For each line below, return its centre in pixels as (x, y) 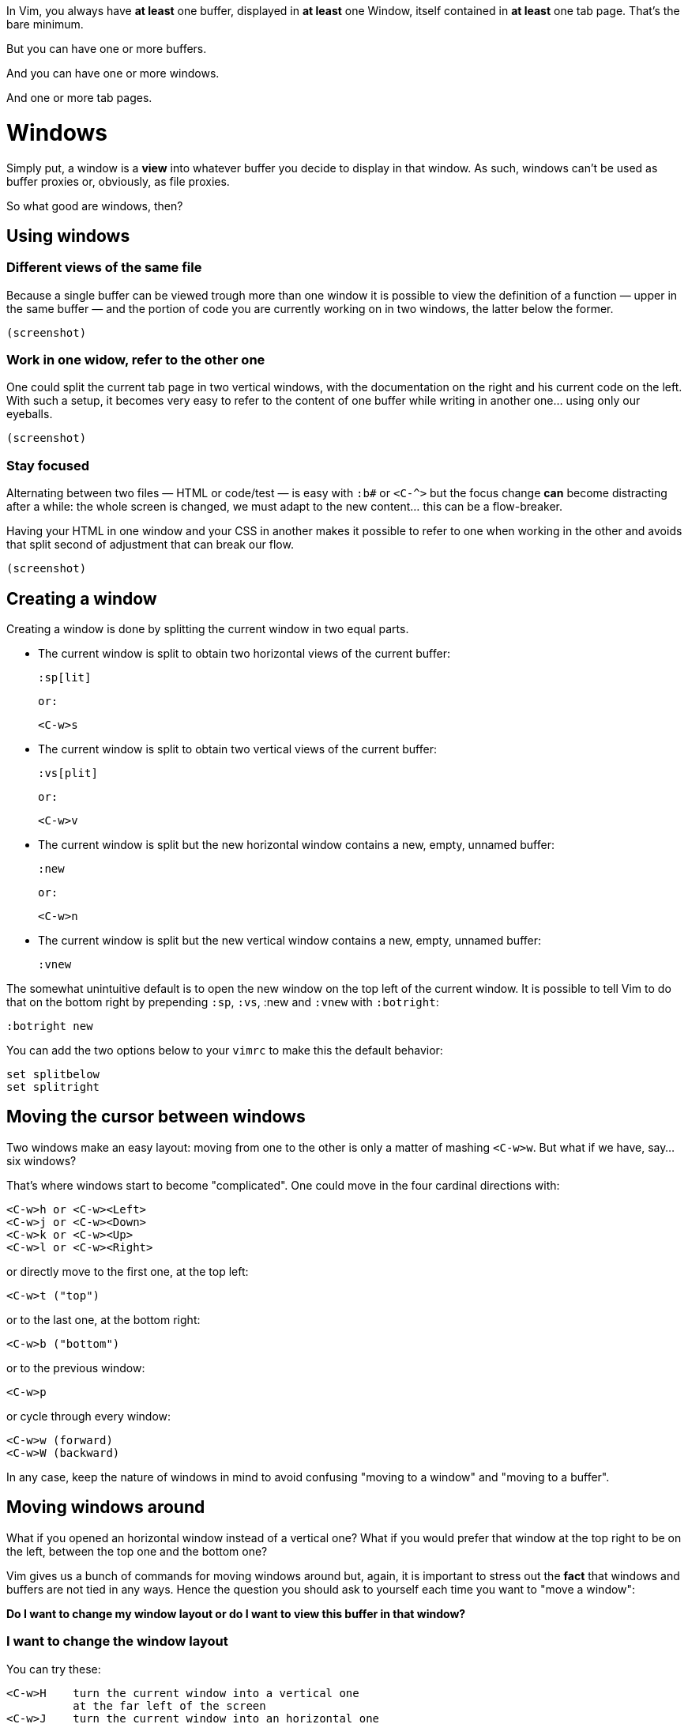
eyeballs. (30, 414)
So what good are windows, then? (95, 206)
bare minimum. (45, 24)
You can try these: (54, 1669)
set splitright (53, 1087)
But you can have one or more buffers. (107, 49)
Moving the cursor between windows (156, 1117)
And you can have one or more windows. (113, 73)
